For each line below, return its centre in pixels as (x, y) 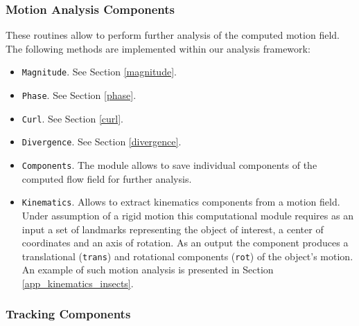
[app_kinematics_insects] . (78, 283)
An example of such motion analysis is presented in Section (148, 270)
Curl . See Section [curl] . (72, 118)
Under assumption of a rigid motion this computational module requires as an (187, 215)
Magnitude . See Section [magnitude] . (99, 72)
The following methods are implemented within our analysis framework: (158, 48)
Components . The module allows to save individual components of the (169, 165)
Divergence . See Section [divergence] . (102, 142)
